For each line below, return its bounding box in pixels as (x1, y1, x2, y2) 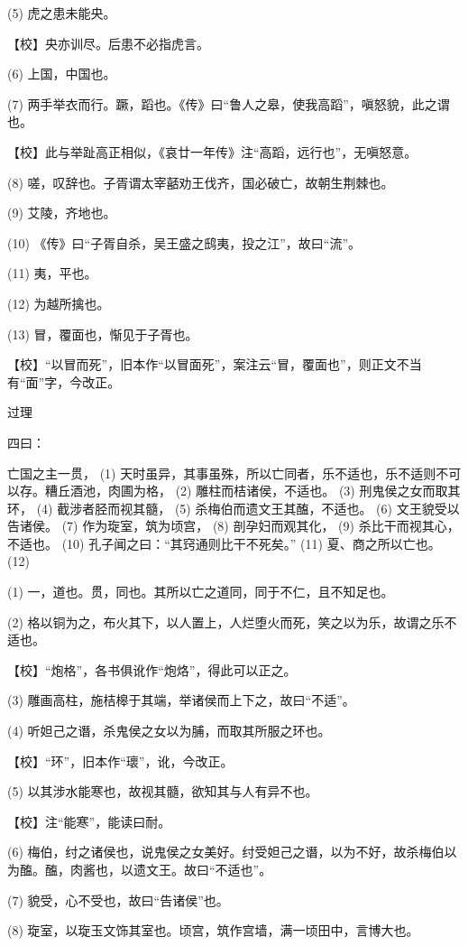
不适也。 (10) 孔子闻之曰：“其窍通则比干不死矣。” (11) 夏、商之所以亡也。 (7, 533, 441, 552)
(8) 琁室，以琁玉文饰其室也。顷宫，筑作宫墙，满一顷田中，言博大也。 (7, 921, 419, 940)
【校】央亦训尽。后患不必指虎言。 (7, 33, 209, 52)
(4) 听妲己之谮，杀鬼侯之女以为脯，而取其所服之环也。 (7, 721, 331, 740)
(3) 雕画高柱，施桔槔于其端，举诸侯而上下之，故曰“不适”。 (7, 691, 355, 709)
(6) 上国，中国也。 (7, 64, 116, 83)
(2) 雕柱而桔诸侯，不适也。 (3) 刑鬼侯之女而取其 (175, 481, 461, 500)
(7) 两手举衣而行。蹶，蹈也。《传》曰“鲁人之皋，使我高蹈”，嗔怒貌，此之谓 (7, 94, 450, 113)
